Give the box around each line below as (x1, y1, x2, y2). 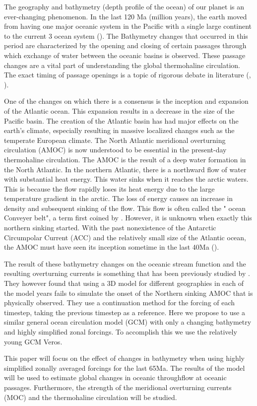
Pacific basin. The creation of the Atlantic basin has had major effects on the (4, 115, 239, 126)
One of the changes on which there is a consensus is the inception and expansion (4, 96, 249, 106)
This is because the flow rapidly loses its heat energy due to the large (4, 183, 215, 194)
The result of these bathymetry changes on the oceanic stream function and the (4, 258, 246, 269)
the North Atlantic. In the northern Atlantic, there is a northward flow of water (4, 164, 247, 174)
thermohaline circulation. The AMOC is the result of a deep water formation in (4, 154, 246, 164)
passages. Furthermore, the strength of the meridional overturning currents (4, 382, 232, 392)
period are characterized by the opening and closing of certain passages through (4, 40, 247, 51)
